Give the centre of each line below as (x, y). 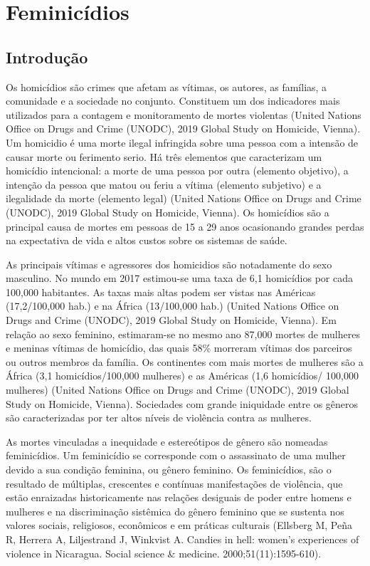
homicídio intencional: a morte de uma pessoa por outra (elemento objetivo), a (177, 171)
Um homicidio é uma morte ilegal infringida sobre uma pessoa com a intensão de (182, 142)
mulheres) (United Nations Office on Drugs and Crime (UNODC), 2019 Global (178, 390)
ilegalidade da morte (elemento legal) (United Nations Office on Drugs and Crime (184, 198)
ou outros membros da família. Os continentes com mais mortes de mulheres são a (185, 361)
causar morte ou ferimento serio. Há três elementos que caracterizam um (164, 156)
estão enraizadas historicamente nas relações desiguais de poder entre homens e (179, 497)
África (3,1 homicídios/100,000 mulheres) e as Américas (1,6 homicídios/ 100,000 (182, 376)
